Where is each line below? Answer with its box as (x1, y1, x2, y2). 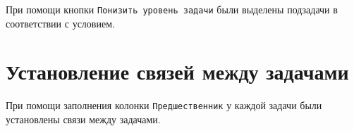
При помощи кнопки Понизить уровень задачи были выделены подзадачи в (6, 2, 338, 16)
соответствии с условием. (6, 15, 115, 30)
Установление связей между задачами (6, 57, 349, 86)
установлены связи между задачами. (6, 112, 161, 127)
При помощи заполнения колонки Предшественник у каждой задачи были (6, 98, 322, 113)
